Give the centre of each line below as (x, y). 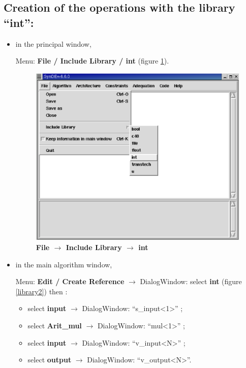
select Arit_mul (55, 326)
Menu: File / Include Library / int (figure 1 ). (92, 61)
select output (50, 360)
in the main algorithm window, (64, 264)
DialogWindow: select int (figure (191, 281)
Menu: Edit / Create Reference (70, 281)
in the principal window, (53, 43)
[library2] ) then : (41, 291)
